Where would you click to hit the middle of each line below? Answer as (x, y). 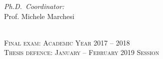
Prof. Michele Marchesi (39, 16)
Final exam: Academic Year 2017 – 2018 (67, 42)
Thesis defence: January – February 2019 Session (82, 52)
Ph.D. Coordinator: (34, 6)
